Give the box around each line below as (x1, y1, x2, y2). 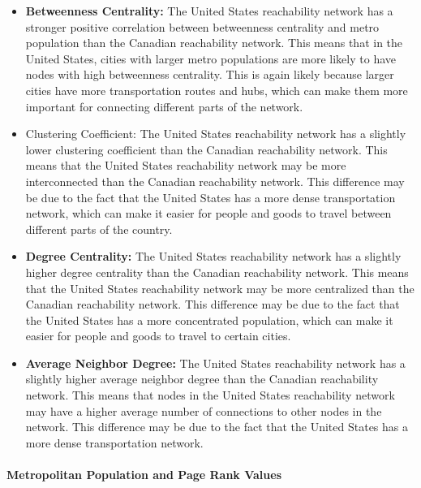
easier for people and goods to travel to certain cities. (25, 327, 291, 344)
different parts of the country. (25, 220, 173, 237)
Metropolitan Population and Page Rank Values (6, 466, 282, 483)
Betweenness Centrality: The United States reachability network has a (25, 2, 393, 19)
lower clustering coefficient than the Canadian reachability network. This (25, 140, 388, 158)
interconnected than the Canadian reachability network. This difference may (25, 172, 405, 189)
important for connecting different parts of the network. (25, 97, 303, 114)
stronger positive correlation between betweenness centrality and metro (25, 18, 380, 35)
